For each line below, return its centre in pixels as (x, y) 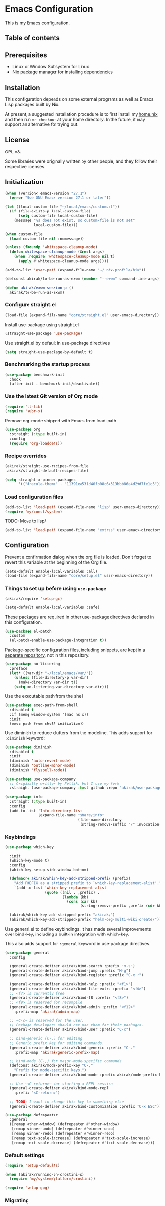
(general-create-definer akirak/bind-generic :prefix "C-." (72, 1048)
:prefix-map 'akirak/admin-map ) (47, 1012)
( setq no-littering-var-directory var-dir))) (61, 687)
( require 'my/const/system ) (34, 512)
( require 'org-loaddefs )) (36, 443)
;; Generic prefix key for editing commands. (57, 1043)
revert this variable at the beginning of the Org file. (56, 562)
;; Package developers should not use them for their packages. (77, 1025)
